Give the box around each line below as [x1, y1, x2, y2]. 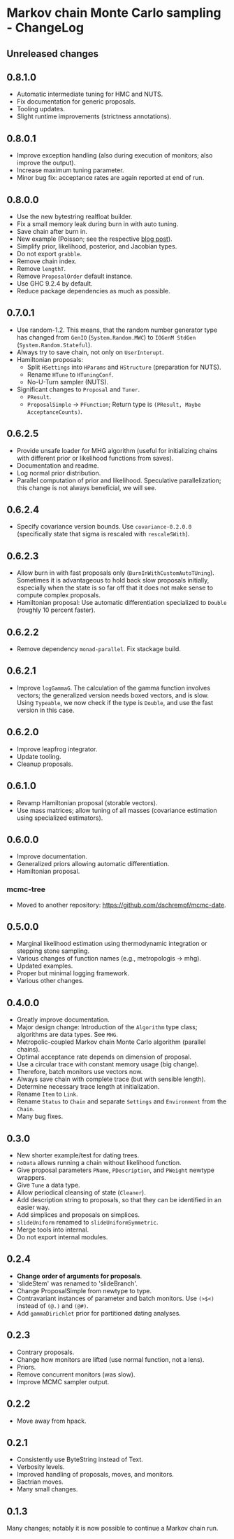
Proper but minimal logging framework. [16, 969, 130, 977]
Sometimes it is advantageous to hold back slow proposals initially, [16, 576, 210, 585]
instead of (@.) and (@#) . [16, 1301, 89, 1310]
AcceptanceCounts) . [27, 408, 83, 416]
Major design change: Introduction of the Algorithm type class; [16, 1023, 198, 1031]
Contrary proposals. [16, 1348, 75, 1356]
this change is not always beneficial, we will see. [16, 483, 156, 492]
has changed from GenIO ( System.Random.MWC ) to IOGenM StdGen [16, 333, 196, 341]
